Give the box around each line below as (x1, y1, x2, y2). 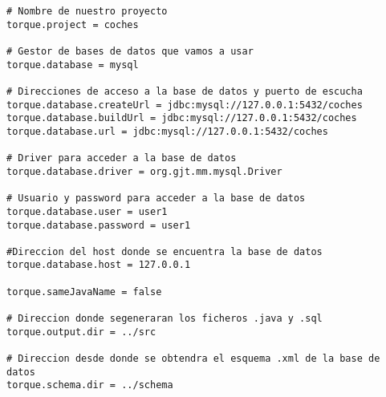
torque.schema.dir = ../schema (6, 379, 173, 391)
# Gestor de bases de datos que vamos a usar (6, 45, 254, 57)
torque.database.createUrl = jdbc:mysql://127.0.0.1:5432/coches (6, 99, 363, 111)
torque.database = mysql (6, 59, 139, 71)
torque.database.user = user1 (6, 205, 168, 217)
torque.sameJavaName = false (6, 286, 162, 298)
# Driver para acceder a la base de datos (6, 152, 237, 164)
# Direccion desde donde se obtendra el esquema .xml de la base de (6, 353, 380, 365)
